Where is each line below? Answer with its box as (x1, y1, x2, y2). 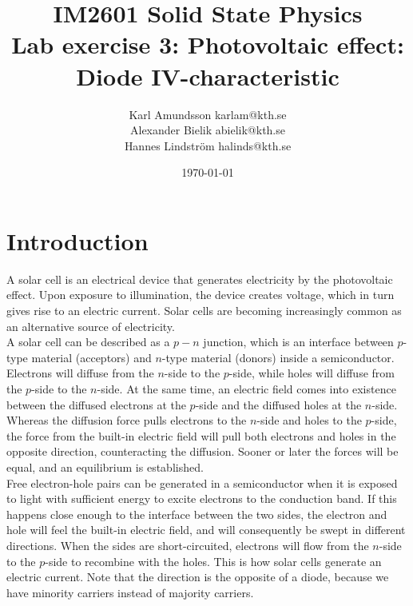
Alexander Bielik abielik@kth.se (130, 122, 285, 138)
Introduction (6, 224, 149, 257)
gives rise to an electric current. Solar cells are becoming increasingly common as (6, 302, 402, 318)
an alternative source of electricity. (6, 317, 175, 334)
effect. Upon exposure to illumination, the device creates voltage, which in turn (6, 286, 395, 303)
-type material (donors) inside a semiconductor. (161, 349, 395, 365)
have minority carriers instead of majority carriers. (6, 584, 254, 600)
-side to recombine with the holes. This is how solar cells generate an (45, 552, 382, 569)
